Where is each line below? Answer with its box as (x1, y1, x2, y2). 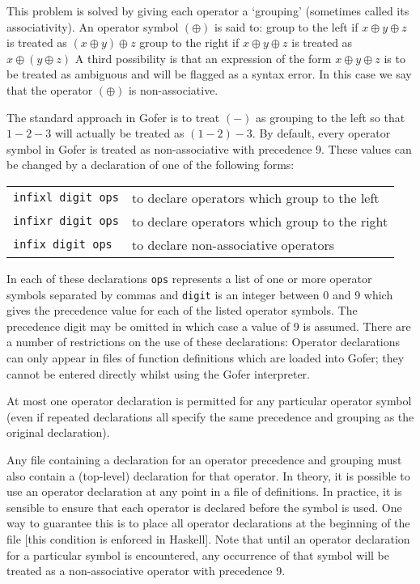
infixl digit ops (13, 191, 119, 205)
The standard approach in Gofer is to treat (6, 108, 220, 125)
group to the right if (139, 34, 240, 51)
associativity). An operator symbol (6, 18, 179, 35)
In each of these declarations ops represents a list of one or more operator (6, 269, 372, 286)
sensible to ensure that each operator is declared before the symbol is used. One (6, 498, 402, 515)
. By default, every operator (252, 125, 391, 142)
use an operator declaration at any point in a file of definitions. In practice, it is (6, 483, 402, 500)
